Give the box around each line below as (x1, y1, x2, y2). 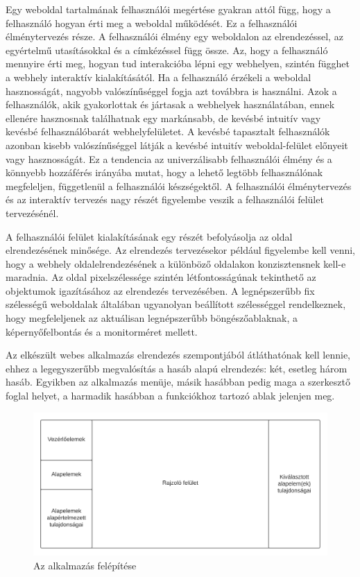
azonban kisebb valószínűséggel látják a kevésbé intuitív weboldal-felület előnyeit (6, 137, 348, 152)
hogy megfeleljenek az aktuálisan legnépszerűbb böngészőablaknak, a (6, 311, 298, 325)
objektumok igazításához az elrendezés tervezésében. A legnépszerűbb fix (6, 283, 315, 298)
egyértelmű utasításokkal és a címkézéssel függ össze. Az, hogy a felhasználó (6, 42, 328, 57)
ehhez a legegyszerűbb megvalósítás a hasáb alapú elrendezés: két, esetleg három (6, 361, 348, 375)
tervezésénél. (6, 205, 59, 220)
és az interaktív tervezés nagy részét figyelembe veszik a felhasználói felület (6, 192, 324, 207)
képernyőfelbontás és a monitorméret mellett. (6, 324, 198, 338)
